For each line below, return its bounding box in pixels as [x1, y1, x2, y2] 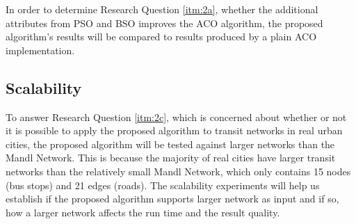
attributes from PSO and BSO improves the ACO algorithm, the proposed [6, 15, 323, 30]
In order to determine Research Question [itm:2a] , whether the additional [6, 2, 318, 16]
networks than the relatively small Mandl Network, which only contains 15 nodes [6, 163, 351, 178]
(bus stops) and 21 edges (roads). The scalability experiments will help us [6, 177, 320, 192]
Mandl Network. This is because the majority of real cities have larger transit [6, 150, 336, 165]
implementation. [6, 42, 75, 57]
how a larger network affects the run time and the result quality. [6, 205, 280, 219]
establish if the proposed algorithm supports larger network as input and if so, [6, 191, 339, 206]
